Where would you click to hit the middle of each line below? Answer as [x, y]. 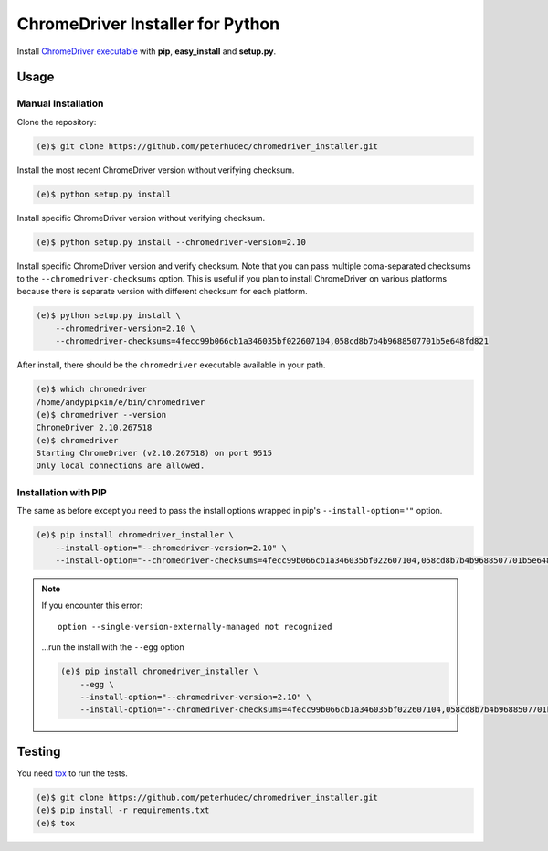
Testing [39, 751]
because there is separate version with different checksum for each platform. [162, 292]
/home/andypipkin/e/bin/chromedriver [121, 402]
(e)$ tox [56, 823]
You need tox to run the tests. [72, 773]
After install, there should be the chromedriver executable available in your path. [171, 365]
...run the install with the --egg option [113, 647]
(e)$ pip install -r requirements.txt [123, 810]
